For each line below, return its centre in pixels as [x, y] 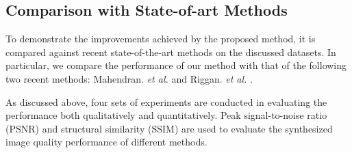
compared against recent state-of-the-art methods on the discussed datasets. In [171, 52]
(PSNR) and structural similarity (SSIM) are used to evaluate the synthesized [169, 128]
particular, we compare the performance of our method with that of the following [176, 65]
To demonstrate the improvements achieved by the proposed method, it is [161, 39]
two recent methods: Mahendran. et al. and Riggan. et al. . [129, 78]
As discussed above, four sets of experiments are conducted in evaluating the [166, 101]
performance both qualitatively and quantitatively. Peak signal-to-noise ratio [166, 115]
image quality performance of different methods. [106, 142]
